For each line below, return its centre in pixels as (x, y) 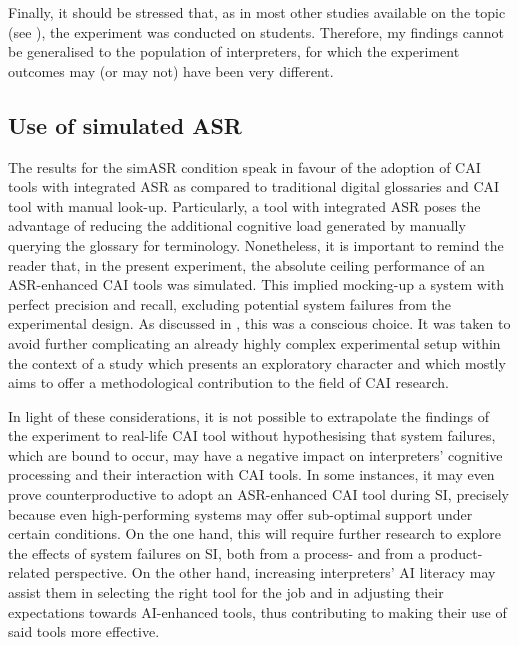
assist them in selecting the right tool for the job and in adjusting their (226, 592)
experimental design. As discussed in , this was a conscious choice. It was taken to (259, 323)
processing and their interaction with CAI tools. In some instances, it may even (251, 474)
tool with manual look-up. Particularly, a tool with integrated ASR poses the (244, 205)
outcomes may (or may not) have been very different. (171, 70)
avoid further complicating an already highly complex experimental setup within (254, 342)
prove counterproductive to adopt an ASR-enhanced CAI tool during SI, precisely (259, 494)
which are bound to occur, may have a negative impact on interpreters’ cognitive (255, 454)
